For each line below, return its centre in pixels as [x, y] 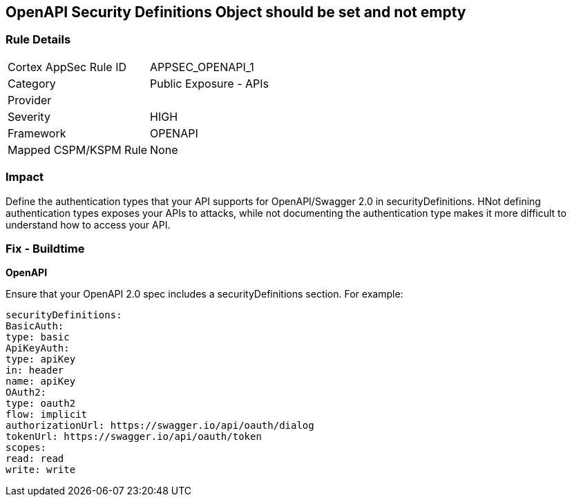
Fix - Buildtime [45, 248]
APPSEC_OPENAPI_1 [202, 67]
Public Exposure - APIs [209, 83]
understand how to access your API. [88, 224]
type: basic [38, 337]
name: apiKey [41, 382]
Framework [37, 133]
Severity [29, 116]
